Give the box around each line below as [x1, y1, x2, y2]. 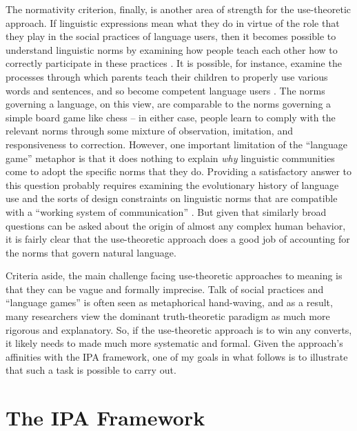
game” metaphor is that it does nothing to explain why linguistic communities [6, 150, 335, 165]
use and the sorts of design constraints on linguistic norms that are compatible [6, 191, 338, 206]
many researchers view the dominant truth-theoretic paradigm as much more [6, 309, 330, 323]
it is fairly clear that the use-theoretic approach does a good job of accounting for [6, 232, 350, 246]
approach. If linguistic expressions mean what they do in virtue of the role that [6, 15, 340, 30]
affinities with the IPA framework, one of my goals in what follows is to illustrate [6, 349, 348, 363]
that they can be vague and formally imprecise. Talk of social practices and [6, 281, 324, 296]
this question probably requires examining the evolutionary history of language [6, 177, 339, 192]
